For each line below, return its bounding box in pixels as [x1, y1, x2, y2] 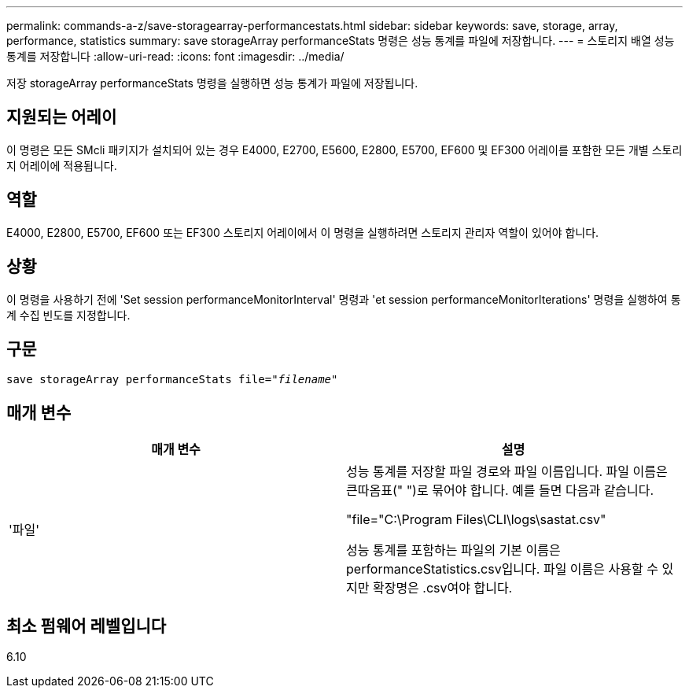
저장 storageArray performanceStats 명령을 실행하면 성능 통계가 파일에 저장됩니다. [6, 76, 418, 90]
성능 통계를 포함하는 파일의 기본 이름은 [346, 542, 561, 559]
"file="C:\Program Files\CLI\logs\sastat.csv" [346, 511, 606, 528]
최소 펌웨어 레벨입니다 [6, 615, 167, 636]
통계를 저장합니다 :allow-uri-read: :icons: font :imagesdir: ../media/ [6, 50, 344, 63]
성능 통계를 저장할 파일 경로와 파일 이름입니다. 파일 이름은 [346, 463, 668, 480]
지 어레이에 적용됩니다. [6, 158, 117, 172]
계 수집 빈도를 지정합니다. [6, 308, 131, 322]
